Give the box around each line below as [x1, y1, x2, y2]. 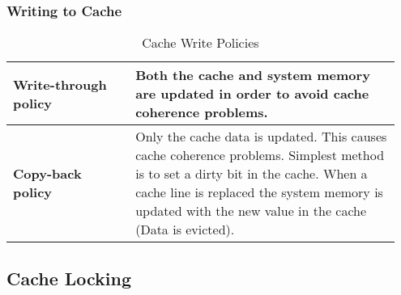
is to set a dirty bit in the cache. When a [135, 164, 368, 183]
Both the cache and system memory [135, 65, 370, 85]
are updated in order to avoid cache [135, 84, 369, 103]
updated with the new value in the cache [135, 201, 367, 221]
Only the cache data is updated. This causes [135, 127, 387, 146]
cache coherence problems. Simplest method [135, 145, 385, 165]
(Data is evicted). [135, 220, 235, 239]
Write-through [13, 74, 107, 94]
